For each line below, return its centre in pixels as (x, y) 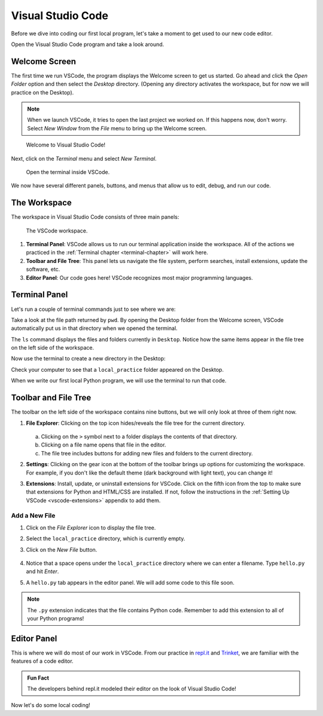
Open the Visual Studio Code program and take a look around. (88, 44)
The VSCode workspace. (57, 231)
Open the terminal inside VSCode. (68, 172)
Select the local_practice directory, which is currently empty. (106, 538)
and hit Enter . (42, 571)
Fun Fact (38, 678)
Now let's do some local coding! (51, 705)
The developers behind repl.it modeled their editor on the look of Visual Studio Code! (132, 689)
